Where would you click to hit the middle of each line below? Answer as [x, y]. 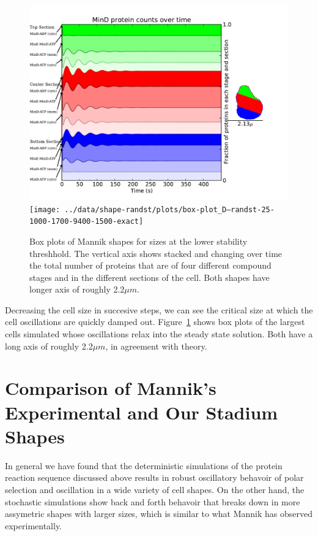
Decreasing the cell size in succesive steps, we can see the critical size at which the [159, 309]
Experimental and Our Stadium [142, 412]
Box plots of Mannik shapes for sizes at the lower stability [139, 241]
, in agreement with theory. [156, 346]
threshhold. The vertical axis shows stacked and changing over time [156, 253]
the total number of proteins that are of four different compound [150, 265]
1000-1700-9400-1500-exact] [87, 222]
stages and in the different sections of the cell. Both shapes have [150, 277]
